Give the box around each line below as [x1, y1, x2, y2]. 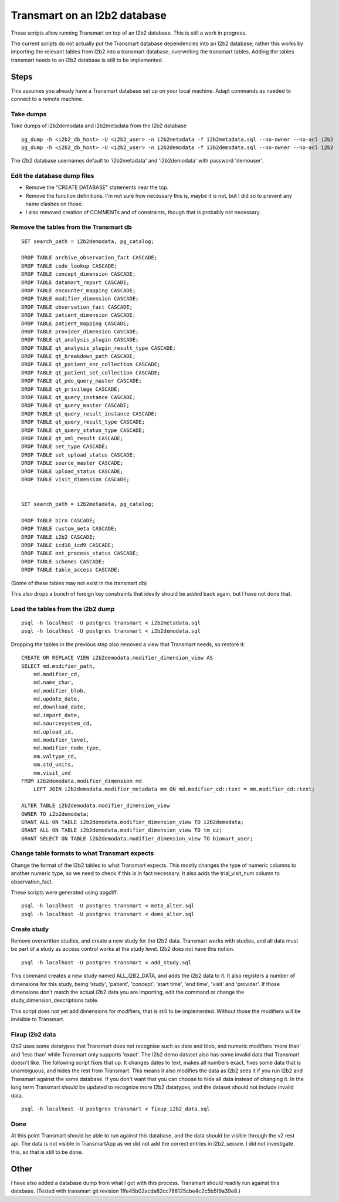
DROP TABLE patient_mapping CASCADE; [21, 320, 130, 327]
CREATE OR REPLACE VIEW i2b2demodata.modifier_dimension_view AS [21, 654, 213, 661]
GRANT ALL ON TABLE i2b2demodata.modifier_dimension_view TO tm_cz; [21, 827, 222, 833]
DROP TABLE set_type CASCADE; [21, 443, 109, 450]
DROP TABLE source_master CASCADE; [21, 460, 124, 467]
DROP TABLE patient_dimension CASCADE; [21, 312, 136, 319]
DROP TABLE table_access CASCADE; [21, 566, 120, 573]
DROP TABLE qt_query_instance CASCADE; [21, 394, 136, 401]
